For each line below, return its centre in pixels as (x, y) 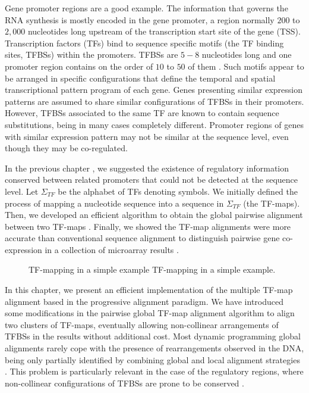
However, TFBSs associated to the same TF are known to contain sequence (142, 113)
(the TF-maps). (272, 203)
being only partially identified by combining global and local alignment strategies (152, 359)
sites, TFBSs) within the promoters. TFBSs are (92, 54)
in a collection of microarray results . (112, 249)
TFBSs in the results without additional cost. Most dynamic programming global (153, 336)
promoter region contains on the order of (79, 66)
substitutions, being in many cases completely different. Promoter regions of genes (154, 124)
